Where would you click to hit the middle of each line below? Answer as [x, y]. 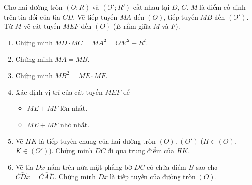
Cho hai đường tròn [33, 7]
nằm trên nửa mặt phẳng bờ [90, 167]
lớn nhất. [74, 108]
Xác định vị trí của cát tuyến [59, 92]
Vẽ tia [24, 167]
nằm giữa [137, 26]
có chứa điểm [167, 167]
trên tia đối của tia [32, 16]
